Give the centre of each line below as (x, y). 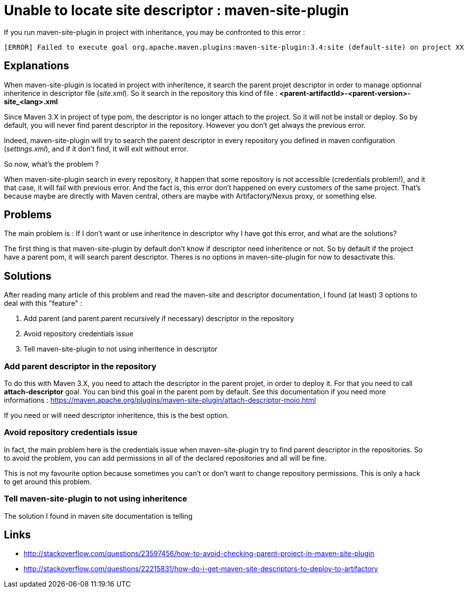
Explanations (37, 66)
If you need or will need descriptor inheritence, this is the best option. (116, 415)
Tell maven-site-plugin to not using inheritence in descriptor (121, 349)
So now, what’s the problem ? (51, 164)
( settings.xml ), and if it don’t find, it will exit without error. (96, 148)
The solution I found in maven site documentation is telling (98, 516)
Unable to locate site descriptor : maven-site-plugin (176, 10)
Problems (28, 215)
